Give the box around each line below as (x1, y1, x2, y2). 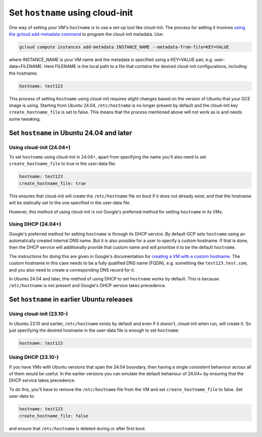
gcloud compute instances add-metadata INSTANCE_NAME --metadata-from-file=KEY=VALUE (19, 44, 229, 49)
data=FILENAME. (9, 64, 43, 69)
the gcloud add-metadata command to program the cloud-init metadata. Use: (9, 31, 164, 37)
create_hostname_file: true (19, 180, 86, 186)
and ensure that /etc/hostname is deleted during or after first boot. (9, 425, 146, 431)
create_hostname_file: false (19, 413, 89, 419)
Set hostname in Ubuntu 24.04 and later (9, 129, 132, 137)
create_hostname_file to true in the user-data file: (9, 161, 116, 167)
